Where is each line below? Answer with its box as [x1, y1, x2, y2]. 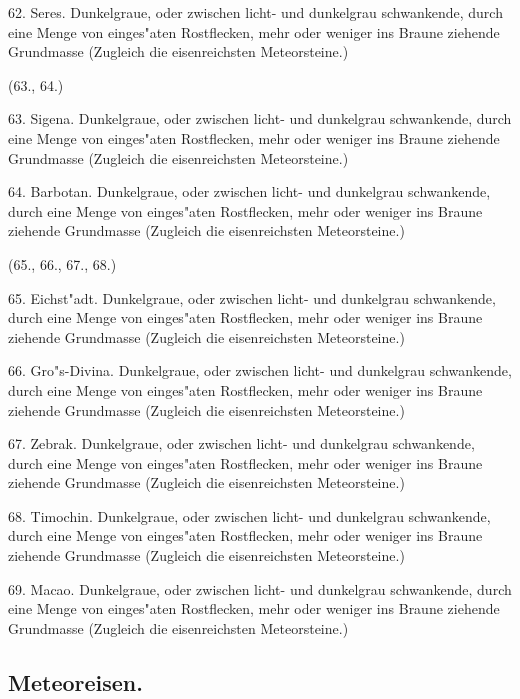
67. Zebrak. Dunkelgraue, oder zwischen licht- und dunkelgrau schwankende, [8, 433, 475, 454]
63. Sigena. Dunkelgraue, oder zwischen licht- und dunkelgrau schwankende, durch [8, 108, 512, 129]
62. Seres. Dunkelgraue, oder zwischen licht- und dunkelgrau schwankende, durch [8, 2, 503, 22]
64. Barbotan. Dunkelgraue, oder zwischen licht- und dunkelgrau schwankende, [8, 181, 491, 202]
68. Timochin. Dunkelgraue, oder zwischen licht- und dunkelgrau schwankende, [8, 505, 491, 526]
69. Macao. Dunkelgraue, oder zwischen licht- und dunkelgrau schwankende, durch [8, 578, 512, 599]
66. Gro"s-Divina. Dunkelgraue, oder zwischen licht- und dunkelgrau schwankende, [8, 360, 512, 381]
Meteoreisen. [8, 666, 143, 697]
